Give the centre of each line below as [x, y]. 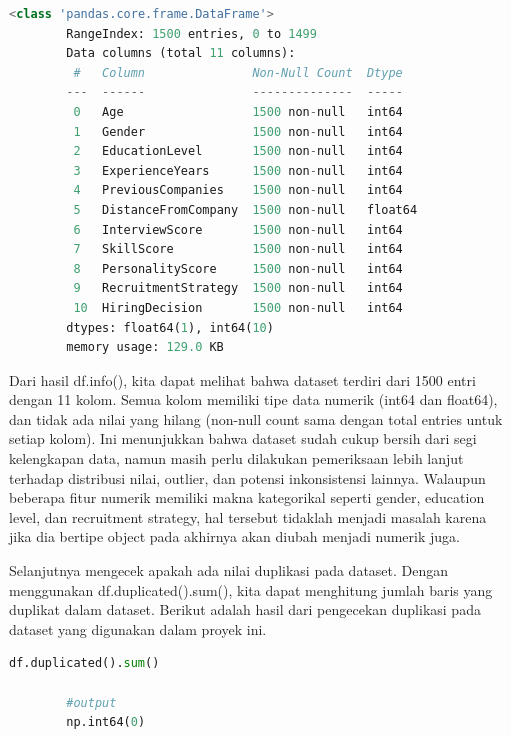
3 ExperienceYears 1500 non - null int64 [238, 170]
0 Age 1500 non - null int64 [238, 111]
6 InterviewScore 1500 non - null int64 [238, 229]
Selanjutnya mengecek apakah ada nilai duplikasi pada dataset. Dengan [229, 570]
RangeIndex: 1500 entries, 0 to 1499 [191, 33]
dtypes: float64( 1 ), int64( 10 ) [170, 327]
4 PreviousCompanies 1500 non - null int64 [238, 190]
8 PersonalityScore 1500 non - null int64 [238, 268]
